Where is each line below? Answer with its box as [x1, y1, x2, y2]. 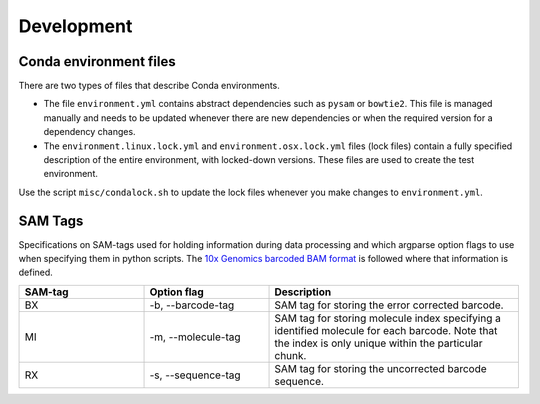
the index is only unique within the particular [274, 336, 484, 350]
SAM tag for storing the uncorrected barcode [274, 361, 487, 375]
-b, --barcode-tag [149, 298, 235, 312]
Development [18, 15, 133, 37]
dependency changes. [43, 126, 136, 138]
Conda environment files [18, 53, 176, 70]
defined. [18, 266, 54, 279]
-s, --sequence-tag [149, 368, 241, 382]
